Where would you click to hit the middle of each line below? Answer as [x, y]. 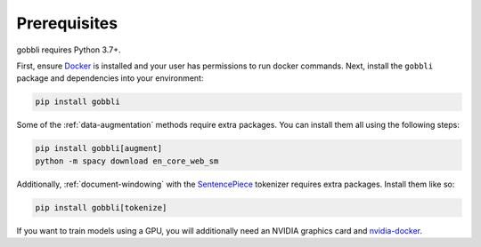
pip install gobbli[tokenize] [101, 207]
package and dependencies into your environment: [110, 78]
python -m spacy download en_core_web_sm [127, 161]
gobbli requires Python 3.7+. [69, 50]
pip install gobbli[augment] [99, 148]
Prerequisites [67, 23]
